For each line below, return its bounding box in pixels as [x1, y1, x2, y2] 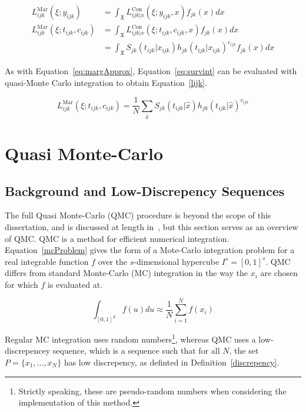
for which [5, 278, 38, 290]
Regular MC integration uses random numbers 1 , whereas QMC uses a [5, 331, 256, 345]
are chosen [260, 267, 298, 279]
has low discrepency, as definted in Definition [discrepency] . [64, 355, 280, 368]
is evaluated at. [48, 278, 103, 290]
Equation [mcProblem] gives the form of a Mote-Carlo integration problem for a [5, 244, 295, 256]
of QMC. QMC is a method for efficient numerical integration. [5, 232, 229, 244]
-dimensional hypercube [134, 255, 219, 267]
